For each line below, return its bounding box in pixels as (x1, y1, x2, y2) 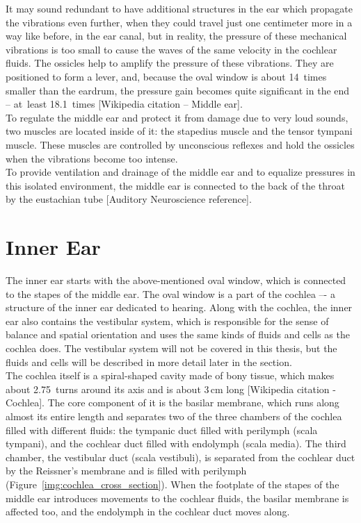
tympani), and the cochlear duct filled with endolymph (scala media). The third (6, 436, 346, 451)
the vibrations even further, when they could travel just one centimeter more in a (6, 15, 353, 29)
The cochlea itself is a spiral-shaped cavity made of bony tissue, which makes (6, 368, 335, 383)
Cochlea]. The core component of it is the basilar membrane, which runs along (6, 395, 339, 410)
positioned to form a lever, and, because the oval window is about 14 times (6, 69, 327, 83)
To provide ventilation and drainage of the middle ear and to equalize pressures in (6, 165, 355, 179)
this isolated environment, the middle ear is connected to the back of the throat (6, 178, 345, 192)
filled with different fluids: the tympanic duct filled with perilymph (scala (6, 422, 318, 437)
